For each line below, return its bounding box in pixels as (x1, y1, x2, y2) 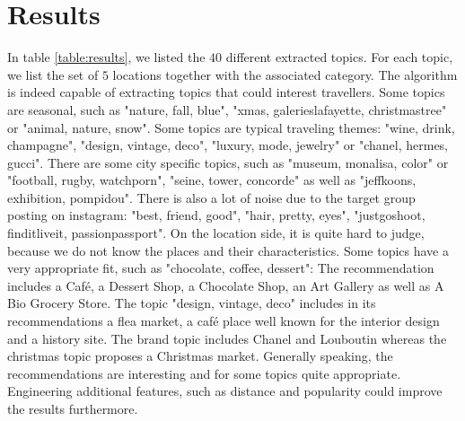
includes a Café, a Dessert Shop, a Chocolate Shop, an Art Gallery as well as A (7, 276, 444, 294)
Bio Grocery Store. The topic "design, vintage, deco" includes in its (7, 294, 376, 312)
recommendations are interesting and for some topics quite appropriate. (7, 364, 401, 382)
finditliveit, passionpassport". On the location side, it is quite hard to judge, (7, 224, 425, 242)
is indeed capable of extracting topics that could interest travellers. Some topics (7, 83, 445, 101)
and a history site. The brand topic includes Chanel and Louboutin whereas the (7, 329, 447, 347)
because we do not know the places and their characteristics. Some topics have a (7, 241, 449, 259)
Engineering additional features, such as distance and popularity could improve (7, 382, 443, 400)
